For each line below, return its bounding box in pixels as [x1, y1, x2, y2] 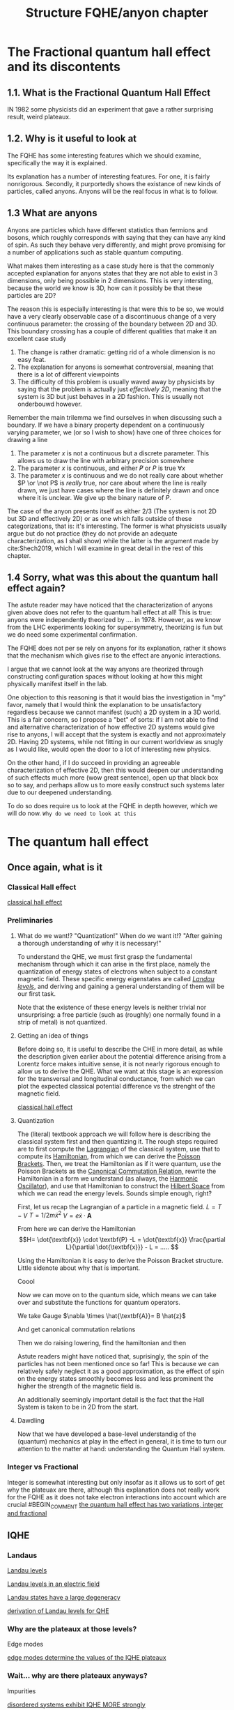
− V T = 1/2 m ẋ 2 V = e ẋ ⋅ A [17, 1210, 92, 1220]
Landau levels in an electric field [7, 1580, 100, 1588]
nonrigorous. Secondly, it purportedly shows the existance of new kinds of [7, 179, 221, 188]
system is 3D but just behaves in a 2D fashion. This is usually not [17, 392, 204, 400]
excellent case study [7, 334, 67, 342]
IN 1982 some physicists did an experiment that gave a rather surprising [7, 105, 214, 113]
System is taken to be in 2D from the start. [17, 1403, 139, 1412]
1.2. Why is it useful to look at [7, 133, 137, 144]
